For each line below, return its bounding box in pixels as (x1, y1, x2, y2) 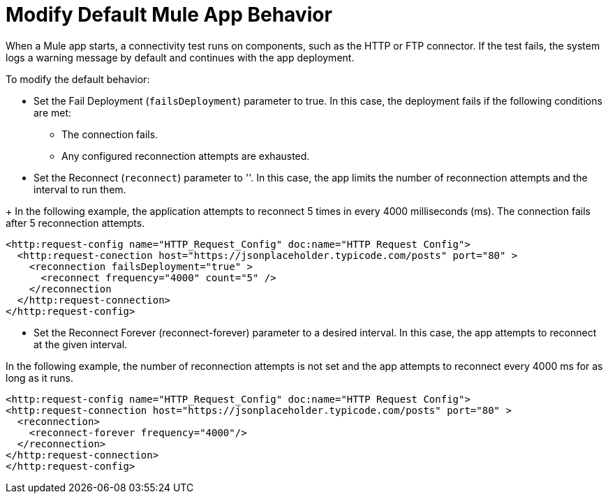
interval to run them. (34, 183, 126, 195)
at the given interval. (34, 338, 128, 350)
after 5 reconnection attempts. (6, 216, 145, 229)
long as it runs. (6, 371, 73, 384)
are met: (34, 106, 72, 119)
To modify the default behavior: (6, 73, 150, 85)
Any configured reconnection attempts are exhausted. (61, 149, 310, 162)
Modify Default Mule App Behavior (6, 3, 332, 27)
